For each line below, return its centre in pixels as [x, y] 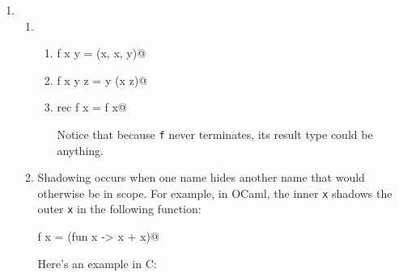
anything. [80, 150]
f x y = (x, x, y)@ [102, 53]
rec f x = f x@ [92, 107]
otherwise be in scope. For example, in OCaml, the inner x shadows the [215, 193]
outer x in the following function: [119, 209]
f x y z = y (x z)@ [102, 80]
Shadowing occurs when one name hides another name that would [201, 177]
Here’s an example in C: [97, 263]
